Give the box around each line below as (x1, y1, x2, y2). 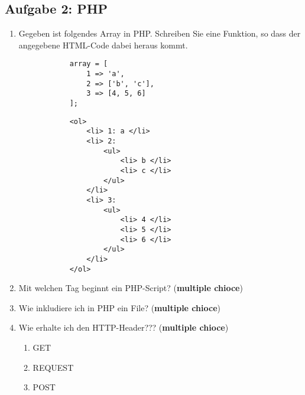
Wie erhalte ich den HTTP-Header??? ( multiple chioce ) (18, 321, 229, 334)
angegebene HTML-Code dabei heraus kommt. (18, 38, 188, 51)
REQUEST (33, 361, 74, 373)
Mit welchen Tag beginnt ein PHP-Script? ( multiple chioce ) (18, 282, 243, 294)
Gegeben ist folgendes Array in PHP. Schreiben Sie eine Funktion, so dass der (18, 27, 301, 40)
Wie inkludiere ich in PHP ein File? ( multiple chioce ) (18, 301, 220, 314)
